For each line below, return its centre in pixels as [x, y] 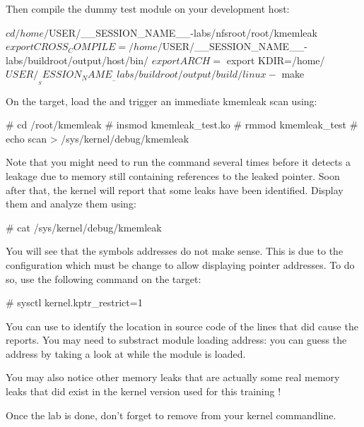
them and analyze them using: [71, 204]
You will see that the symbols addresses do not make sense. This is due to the [175, 251]
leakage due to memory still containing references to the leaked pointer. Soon [173, 175]
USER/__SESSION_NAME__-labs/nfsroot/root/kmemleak [183, 32]
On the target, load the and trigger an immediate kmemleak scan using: [162, 101]
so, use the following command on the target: [104, 278]
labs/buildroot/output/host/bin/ [77, 60]
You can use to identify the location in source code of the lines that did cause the [182, 326]
